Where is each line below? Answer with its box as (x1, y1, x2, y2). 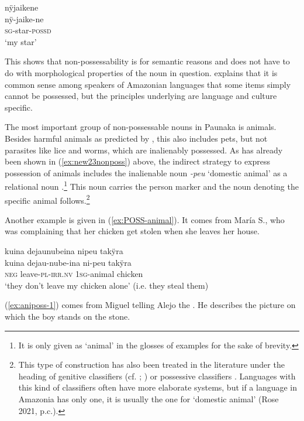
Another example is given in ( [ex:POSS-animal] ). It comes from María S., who (5, 213, 285, 225)
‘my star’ (5, 35, 37, 47)
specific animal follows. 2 (5, 192, 90, 206)
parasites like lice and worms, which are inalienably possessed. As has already (5, 143, 283, 156)
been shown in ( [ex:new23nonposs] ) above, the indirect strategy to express (5, 155, 271, 167)
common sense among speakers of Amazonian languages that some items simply (5, 78, 291, 90)
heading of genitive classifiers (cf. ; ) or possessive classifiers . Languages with (18, 369, 296, 382)
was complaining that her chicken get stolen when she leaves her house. (5, 225, 260, 237)
